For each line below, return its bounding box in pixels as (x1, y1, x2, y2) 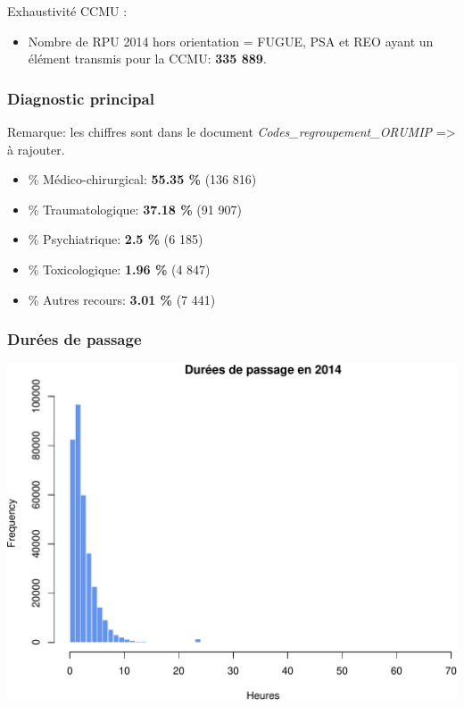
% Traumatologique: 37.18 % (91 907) (28, 199, 242, 218)
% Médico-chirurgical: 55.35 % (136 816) (28, 170, 257, 189)
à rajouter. (7, 139, 65, 158)
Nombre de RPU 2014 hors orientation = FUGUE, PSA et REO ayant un (28, 31, 434, 50)
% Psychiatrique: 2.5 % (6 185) (28, 230, 203, 248)
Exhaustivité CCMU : (7, 2, 128, 20)
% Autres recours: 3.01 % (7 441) (28, 290, 216, 308)
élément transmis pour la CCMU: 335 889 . (28, 49, 267, 68)
